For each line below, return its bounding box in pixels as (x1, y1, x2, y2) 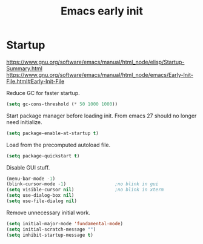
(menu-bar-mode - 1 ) (6, 176, 56, 182)
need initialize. (6, 118, 42, 125)
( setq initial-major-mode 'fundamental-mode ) (6, 220, 123, 226)
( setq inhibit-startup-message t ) (6, 232, 94, 238)
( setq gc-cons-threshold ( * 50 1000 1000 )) (6, 101, 118, 107)
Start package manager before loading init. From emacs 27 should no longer (6, 112, 197, 119)
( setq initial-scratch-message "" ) (6, 226, 96, 232)
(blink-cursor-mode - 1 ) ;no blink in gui (6, 181, 159, 187)
